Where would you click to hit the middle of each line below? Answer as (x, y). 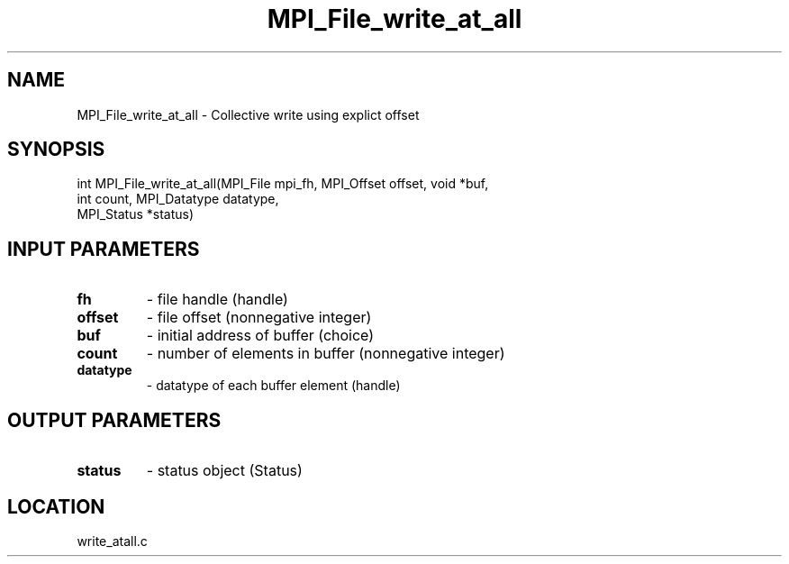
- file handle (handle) (217, 300)
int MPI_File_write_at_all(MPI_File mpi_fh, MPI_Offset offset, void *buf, (283, 184)
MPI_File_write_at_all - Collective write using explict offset (248, 114)
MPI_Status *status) (136, 214)
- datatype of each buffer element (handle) (273, 386)
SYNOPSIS (56, 150)
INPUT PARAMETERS (104, 249)
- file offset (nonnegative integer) (259, 318)
